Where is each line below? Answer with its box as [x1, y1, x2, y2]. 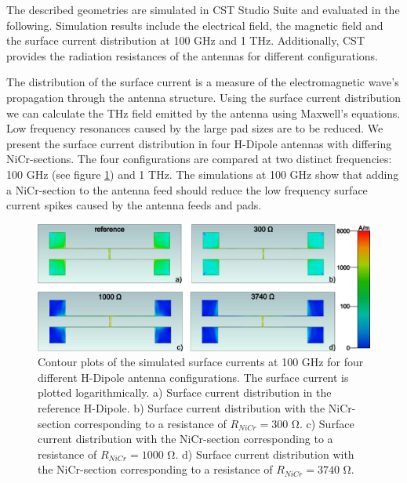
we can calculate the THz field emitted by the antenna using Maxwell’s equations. [6, 104, 401, 121]
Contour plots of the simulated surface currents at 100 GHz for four [38, 354, 364, 370]
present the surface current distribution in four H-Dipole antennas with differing [6, 135, 392, 151]
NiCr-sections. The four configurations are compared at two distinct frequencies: [6, 151, 392, 167]
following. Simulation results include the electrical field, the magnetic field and [6, 16, 383, 33]
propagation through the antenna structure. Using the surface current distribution [6, 89, 402, 105]
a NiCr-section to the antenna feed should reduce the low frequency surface [6, 181, 368, 198]
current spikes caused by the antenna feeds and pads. [6, 197, 262, 213]
